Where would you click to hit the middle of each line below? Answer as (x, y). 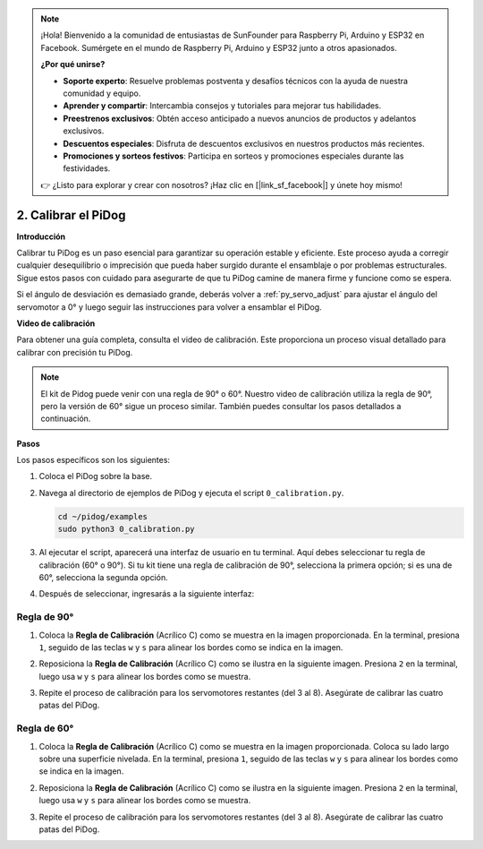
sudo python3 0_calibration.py (127, 529)
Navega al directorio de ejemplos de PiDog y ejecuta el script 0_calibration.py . (191, 493)
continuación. (66, 419)
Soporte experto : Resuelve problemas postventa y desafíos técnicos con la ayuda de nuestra (236, 81)
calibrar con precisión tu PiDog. (75, 352)
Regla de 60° (45, 728)
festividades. (87, 168)
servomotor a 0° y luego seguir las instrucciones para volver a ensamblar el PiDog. (169, 307)
